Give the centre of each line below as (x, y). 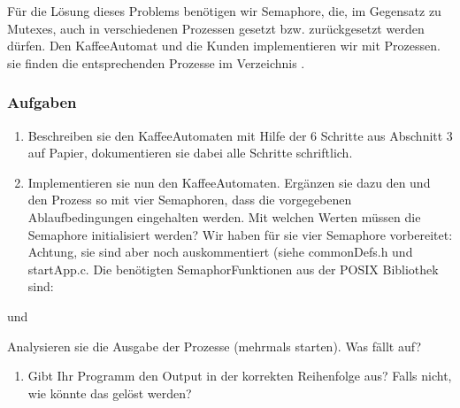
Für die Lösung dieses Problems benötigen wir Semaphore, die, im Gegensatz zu (224, 11)
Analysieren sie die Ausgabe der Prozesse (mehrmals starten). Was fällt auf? (215, 346)
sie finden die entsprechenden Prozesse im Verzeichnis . (156, 62)
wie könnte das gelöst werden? (110, 393)
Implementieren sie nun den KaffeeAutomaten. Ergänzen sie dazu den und (229, 182)
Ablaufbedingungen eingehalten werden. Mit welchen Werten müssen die (224, 216)
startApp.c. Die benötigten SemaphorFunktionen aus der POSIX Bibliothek (233, 269)
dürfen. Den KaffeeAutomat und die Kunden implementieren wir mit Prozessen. (224, 46)
